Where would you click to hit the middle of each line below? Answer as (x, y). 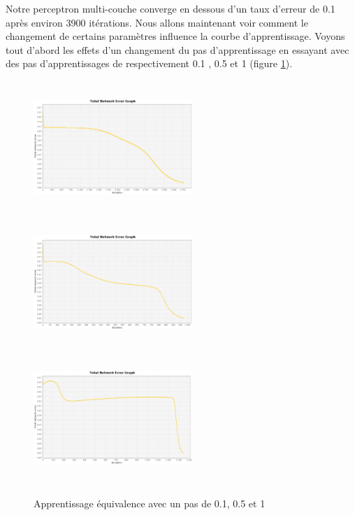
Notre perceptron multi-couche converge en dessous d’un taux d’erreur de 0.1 (171, 8)
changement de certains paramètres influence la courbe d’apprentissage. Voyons (175, 36)
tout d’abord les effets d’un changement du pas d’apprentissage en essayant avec (177, 49)
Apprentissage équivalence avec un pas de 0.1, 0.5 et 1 (150, 503)
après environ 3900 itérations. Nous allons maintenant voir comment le (157, 22)
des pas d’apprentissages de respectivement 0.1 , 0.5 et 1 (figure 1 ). (149, 63)
